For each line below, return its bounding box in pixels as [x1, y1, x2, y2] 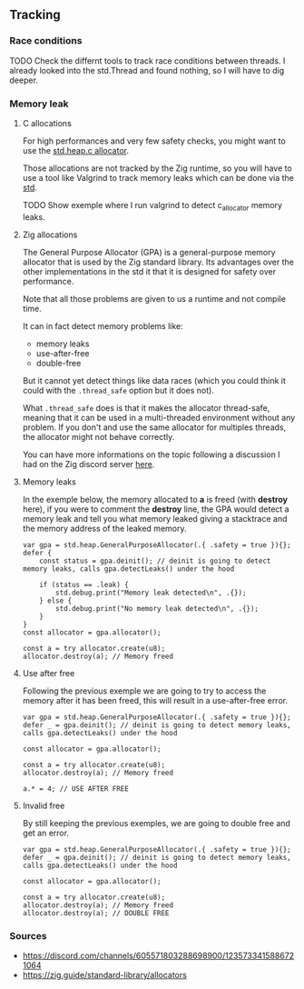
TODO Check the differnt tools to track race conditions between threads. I [9, 55, 286, 66]
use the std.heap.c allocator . [22, 145, 130, 155]
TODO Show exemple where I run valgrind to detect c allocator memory [22, 199, 283, 213]
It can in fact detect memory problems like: [22, 320, 183, 331]
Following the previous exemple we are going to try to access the [22, 685, 267, 696]
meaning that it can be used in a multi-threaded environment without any [22, 412, 296, 423]
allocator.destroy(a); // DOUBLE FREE [22, 908, 170, 917]
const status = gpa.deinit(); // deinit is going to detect [39, 556, 271, 565]
